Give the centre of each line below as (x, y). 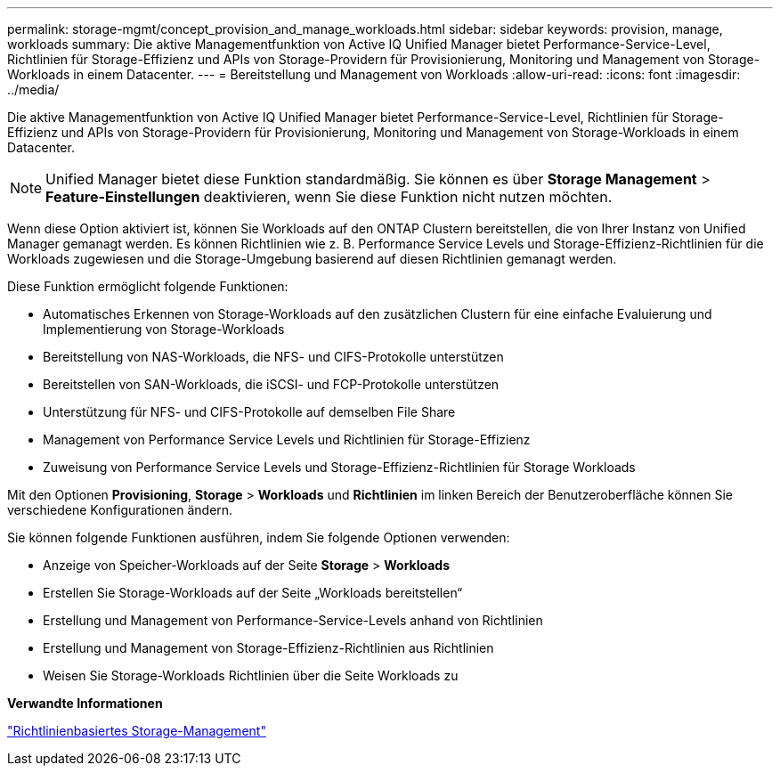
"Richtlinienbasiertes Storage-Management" (137, 731)
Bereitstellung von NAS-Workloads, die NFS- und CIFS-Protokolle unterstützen (273, 357)
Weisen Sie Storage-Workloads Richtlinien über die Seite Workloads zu (251, 675)
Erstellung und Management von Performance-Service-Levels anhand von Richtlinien (293, 620)
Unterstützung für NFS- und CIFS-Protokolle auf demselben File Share (249, 412)
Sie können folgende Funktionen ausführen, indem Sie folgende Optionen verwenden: (259, 537)
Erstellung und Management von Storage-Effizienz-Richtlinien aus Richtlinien (268, 648)
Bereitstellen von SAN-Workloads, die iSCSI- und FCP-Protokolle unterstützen (271, 384)
